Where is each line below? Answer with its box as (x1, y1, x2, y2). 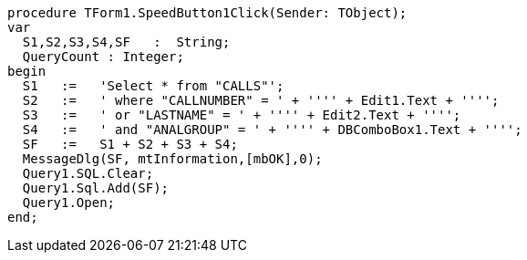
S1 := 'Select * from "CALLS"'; (22, 78, 284, 93)
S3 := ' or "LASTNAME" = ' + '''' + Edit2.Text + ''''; (22, 108, 461, 122)
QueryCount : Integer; (22, 49, 184, 64)
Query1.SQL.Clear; (22, 166, 154, 181)
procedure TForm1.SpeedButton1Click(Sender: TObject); (7, 5, 408, 20)
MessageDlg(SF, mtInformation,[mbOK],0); (22, 151, 323, 166)
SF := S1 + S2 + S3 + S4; (22, 137, 238, 151)
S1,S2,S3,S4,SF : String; (22, 35, 231, 49)
